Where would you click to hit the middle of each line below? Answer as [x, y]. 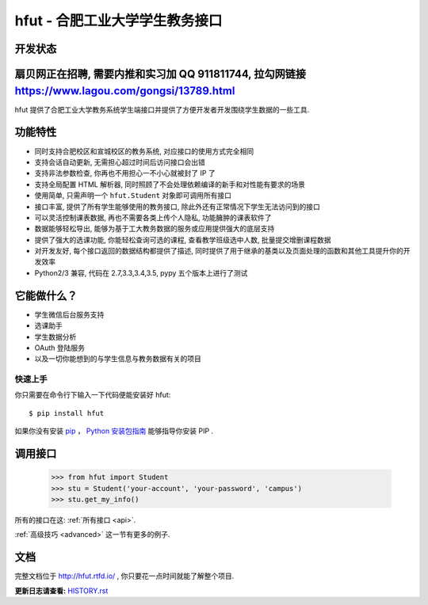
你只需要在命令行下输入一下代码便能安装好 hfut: [93, 395]
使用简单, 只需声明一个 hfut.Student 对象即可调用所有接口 [133, 196]
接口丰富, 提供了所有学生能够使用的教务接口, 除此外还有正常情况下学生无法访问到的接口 [177, 207]
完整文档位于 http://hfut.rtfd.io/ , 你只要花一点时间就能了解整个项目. [124, 576]
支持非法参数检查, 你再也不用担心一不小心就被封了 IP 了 [125, 173]
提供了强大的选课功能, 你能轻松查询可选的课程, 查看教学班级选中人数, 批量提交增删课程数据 [183, 240]
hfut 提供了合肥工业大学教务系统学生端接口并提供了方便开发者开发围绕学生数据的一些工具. [162, 109]
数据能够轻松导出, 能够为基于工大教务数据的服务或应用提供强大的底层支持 [155, 229]
